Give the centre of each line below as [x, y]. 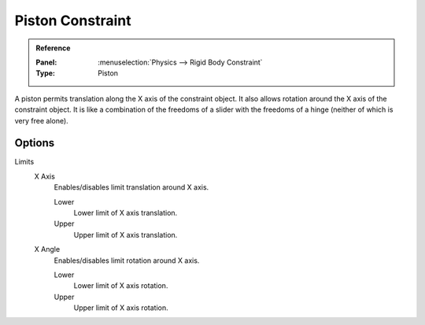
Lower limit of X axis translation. [126, 212]
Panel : [46, 62]
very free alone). [41, 120]
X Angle [47, 249]
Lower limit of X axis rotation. [121, 286]
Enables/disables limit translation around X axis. [131, 187]
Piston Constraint [73, 20]
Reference [53, 48]
